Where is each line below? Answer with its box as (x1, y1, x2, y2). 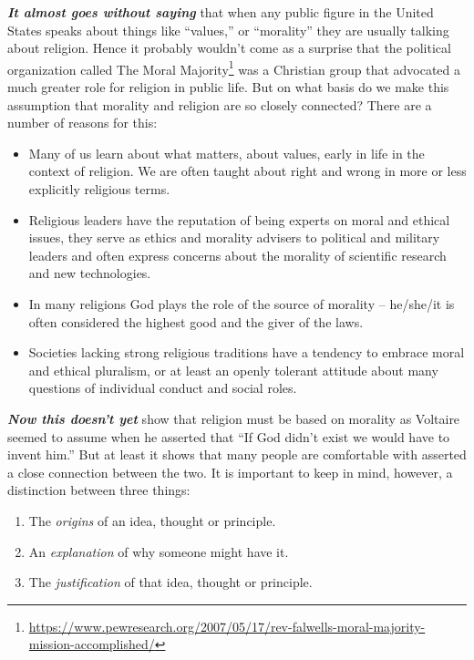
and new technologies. (28, 263, 151, 283)
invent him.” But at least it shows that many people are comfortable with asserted (7, 445, 467, 464)
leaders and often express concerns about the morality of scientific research (28, 245, 447, 264)
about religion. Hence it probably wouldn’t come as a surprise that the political (7, 38, 451, 57)
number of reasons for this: (7, 113, 158, 132)
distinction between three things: (7, 480, 191, 500)
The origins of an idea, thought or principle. (28, 510, 276, 530)
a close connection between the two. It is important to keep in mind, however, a (7, 462, 453, 481)
